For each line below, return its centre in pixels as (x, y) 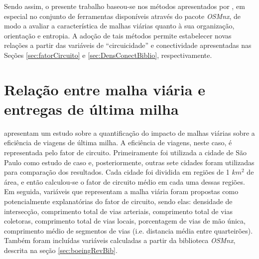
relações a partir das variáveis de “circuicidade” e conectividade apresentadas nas (128, 45)
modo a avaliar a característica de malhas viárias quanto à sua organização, (119, 26)
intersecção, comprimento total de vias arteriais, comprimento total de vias (118, 211)
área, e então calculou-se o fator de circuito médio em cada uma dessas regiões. (125, 181)
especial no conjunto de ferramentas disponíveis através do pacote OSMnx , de (122, 16)
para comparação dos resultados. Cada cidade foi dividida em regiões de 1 (117, 172)
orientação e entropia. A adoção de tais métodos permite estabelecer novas (118, 35)
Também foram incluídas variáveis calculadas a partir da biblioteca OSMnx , (120, 240)
